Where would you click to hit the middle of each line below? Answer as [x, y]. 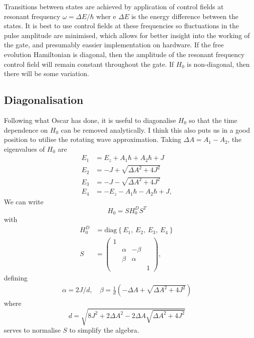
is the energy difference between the [185, 16]
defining [16, 277]
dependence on [26, 129]
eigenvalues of [24, 149]
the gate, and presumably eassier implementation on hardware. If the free [114, 45]
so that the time [213, 120]
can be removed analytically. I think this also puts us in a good [155, 129]
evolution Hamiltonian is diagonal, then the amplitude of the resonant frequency [124, 54]
